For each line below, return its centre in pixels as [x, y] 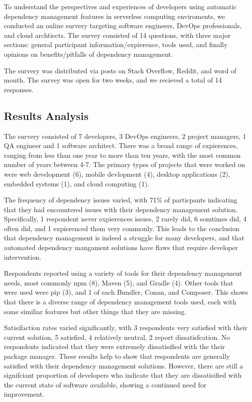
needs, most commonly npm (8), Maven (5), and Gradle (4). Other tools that [119, 282]
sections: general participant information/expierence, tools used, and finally [116, 44]
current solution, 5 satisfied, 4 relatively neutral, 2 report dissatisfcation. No [117, 337]
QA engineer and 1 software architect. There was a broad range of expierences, [121, 145]
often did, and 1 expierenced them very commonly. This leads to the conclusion [122, 228]
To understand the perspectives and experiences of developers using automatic [120, 6]
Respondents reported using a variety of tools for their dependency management [123, 273]
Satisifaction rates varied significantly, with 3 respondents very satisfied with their [126, 327]
